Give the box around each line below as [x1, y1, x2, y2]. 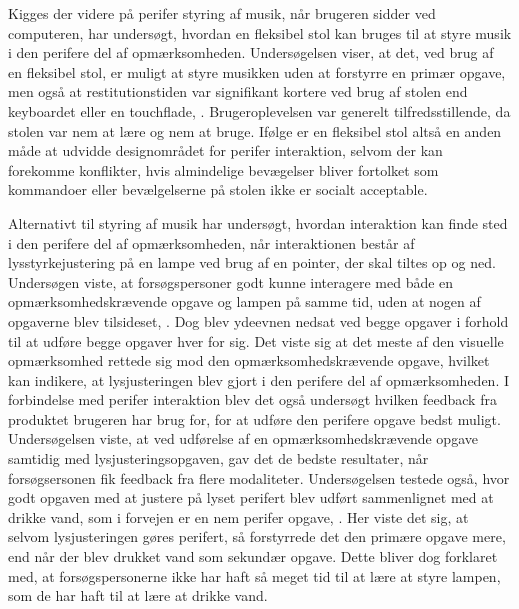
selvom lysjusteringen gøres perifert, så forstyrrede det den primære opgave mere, [8, 526, 506, 547]
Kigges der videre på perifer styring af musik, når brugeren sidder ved [8, 3, 436, 23]
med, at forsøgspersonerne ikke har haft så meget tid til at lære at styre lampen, [8, 565, 501, 586]
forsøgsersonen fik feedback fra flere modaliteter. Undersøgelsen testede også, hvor [8, 467, 510, 488]
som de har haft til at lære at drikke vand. [8, 585, 268, 606]
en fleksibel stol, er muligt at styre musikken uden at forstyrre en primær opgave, [8, 61, 506, 82]
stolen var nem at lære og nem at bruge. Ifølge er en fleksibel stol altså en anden [8, 120, 502, 141]
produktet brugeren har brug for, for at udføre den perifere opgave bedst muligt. [8, 408, 501, 429]
